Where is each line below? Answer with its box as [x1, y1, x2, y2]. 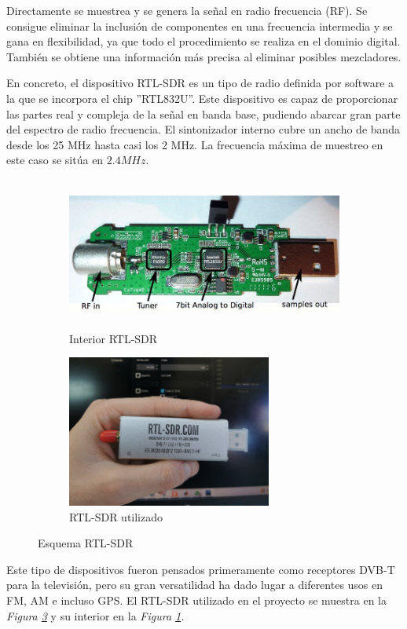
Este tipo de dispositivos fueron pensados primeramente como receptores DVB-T [6, 561, 395, 577]
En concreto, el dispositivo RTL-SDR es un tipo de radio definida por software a [6, 75, 394, 91]
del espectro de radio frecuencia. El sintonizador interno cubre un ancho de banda [6, 121, 401, 137]
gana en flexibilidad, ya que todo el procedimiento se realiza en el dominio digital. [6, 33, 401, 49]
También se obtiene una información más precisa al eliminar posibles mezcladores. [6, 48, 401, 64]
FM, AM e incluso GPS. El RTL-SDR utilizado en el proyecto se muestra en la [6, 592, 387, 609]
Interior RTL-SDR [69, 330, 158, 346]
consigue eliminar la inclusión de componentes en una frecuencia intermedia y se [6, 17, 393, 34]
